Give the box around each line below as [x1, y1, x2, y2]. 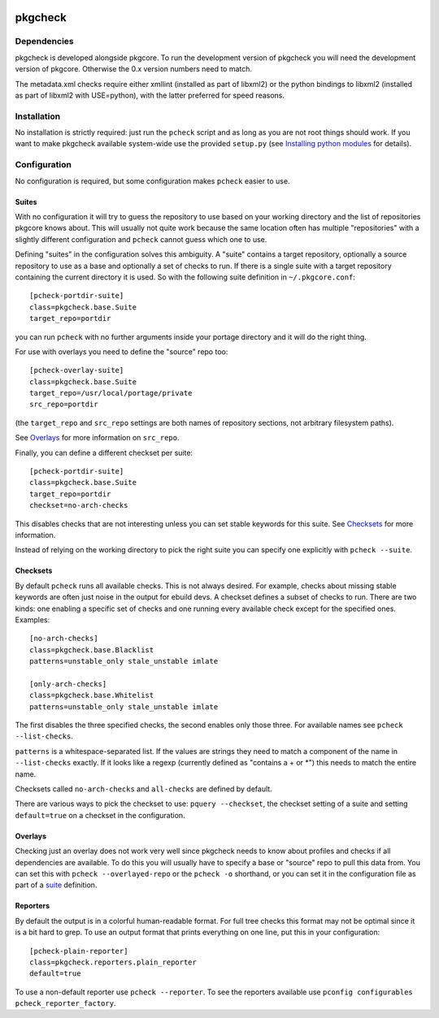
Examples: [15, 614, 50, 625]
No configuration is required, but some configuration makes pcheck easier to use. [15, 175, 290, 186]
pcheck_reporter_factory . [15, 999, 116, 1008]
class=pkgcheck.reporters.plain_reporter [29, 957, 197, 967]
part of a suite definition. [15, 880, 98, 890]
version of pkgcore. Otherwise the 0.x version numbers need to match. [15, 64, 252, 74]
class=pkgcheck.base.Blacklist [29, 645, 154, 654]
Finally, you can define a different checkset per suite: [15, 448, 193, 457]
